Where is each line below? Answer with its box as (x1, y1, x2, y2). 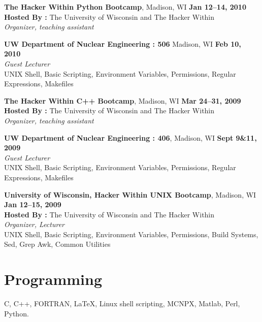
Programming (4, 269, 102, 289)
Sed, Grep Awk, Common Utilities (4, 239, 111, 249)
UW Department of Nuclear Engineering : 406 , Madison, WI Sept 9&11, (4, 132, 257, 143)
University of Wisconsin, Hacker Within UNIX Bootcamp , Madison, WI (4, 189, 256, 200)
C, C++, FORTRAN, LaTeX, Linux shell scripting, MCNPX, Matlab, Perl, (4, 298, 240, 309)
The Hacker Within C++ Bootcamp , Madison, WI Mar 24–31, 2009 (4, 95, 241, 106)
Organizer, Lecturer (4, 219, 65, 230)
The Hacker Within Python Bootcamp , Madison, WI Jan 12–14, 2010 (4, 2, 246, 12)
